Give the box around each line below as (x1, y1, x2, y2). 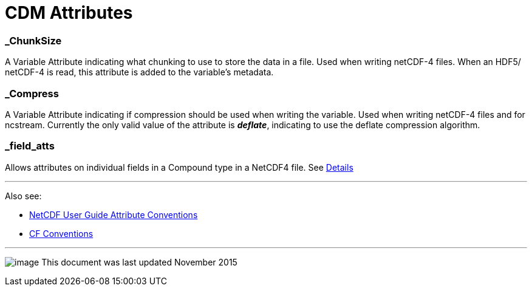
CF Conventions (29, 228, 94, 239)
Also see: (5, 190, 42, 201)
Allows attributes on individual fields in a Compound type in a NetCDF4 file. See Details (5, 162, 353, 173)
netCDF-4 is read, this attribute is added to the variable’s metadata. (5, 67, 274, 78)
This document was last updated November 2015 (41, 256, 237, 267)
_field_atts (5, 140, 55, 152)
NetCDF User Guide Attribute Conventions (29, 209, 198, 220)
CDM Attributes (5, 2, 133, 23)
